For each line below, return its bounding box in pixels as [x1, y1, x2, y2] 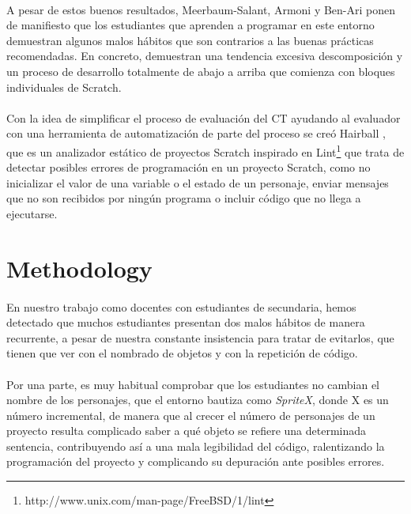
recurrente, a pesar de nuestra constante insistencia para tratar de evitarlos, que [6, 329, 394, 346]
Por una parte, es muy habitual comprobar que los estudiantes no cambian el [6, 376, 379, 392]
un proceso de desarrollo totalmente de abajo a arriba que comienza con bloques [6, 62, 395, 79]
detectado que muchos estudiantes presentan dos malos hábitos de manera [6, 314, 365, 331]
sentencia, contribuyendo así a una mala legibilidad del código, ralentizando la [6, 437, 385, 454]
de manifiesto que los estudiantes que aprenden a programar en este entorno [6, 17, 375, 33]
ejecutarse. [6, 205, 58, 221]
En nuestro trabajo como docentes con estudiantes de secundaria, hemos [6, 298, 356, 315]
